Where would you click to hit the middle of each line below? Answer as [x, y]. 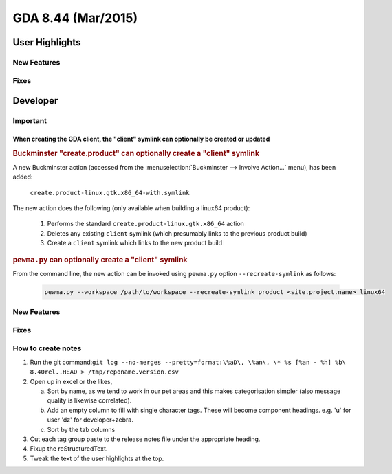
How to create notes [47, 348]
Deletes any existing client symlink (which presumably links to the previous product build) [177, 233]
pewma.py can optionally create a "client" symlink [100, 260]
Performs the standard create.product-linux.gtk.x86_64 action [145, 224]
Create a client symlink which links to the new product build [135, 243]
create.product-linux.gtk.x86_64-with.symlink [110, 193]
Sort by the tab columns [81, 429]
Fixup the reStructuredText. [69, 449]
